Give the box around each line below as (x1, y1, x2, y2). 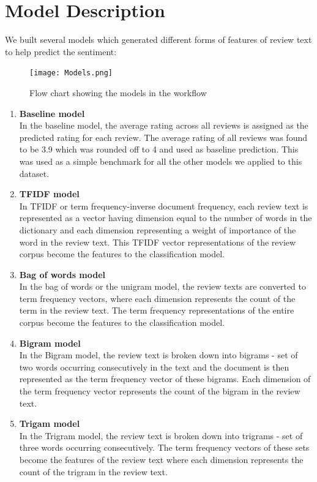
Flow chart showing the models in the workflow (29, 86, 207, 99)
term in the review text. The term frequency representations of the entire (19, 304, 294, 317)
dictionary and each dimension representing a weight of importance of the (19, 223, 296, 236)
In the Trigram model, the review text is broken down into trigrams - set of (19, 429, 303, 442)
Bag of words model (19, 268, 106, 281)
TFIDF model (19, 187, 80, 200)
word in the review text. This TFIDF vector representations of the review (19, 235, 296, 248)
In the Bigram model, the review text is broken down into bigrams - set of (19, 348, 298, 361)
